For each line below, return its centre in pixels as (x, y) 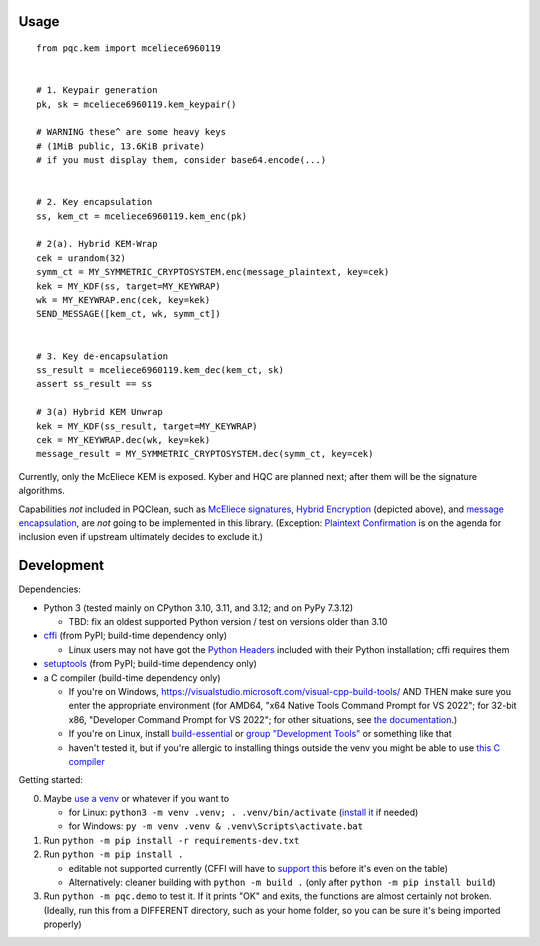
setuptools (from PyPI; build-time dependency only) (150, 664)
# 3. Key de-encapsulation (102, 356)
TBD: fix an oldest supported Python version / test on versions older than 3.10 (228, 621)
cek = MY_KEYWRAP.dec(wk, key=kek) (123, 439)
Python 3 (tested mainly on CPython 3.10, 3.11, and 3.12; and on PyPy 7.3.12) (198, 607)
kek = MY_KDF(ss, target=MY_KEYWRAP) (129, 286)
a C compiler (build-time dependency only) (132, 677)
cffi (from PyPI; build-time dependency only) (135, 636)
